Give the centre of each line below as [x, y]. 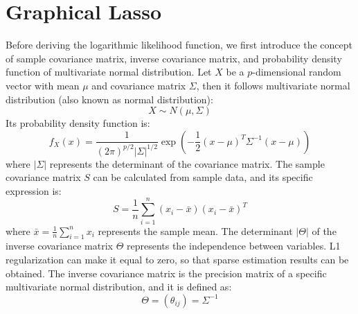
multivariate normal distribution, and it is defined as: [119, 287]
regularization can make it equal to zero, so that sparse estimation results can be [177, 259]
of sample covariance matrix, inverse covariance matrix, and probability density [174, 58]
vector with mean [43, 85]
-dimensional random [297, 72]
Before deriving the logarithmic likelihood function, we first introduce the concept [179, 45]
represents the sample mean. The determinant [195, 230]
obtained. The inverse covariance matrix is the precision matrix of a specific [166, 273]
